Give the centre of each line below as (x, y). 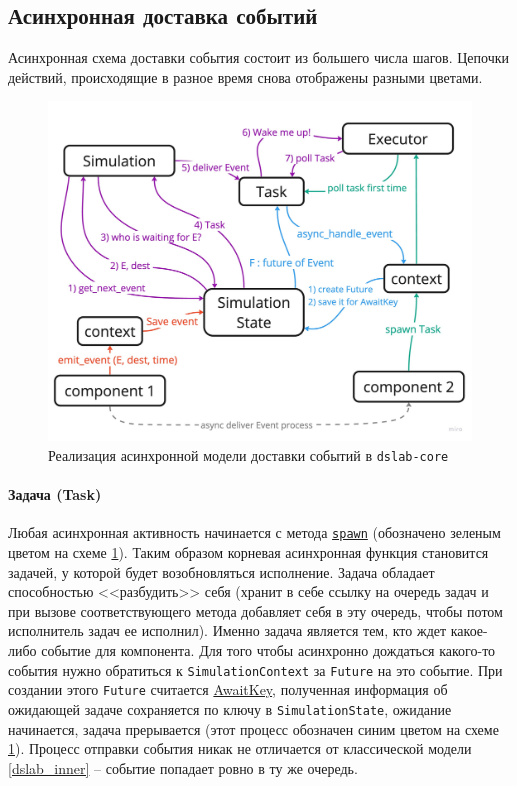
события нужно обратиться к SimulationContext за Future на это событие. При (255, 669)
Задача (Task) (55, 494)
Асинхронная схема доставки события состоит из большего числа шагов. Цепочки (258, 57)
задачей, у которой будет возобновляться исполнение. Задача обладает (221, 571)
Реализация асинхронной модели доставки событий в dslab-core (248, 454)
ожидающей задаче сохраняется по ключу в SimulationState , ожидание (230, 708)
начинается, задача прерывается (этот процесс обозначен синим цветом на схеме (253, 728)
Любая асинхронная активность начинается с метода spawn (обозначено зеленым (254, 532)
